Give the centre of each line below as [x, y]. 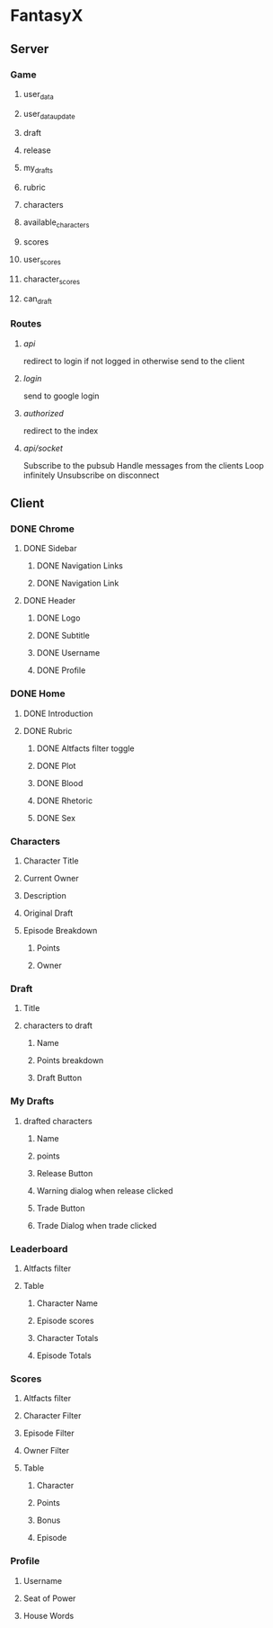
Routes [26, 324]
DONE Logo [58, 618]
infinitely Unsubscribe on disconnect [91, 475]
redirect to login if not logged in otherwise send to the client [134, 361]
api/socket [43, 448]
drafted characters [57, 1121]
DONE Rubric [48, 730]
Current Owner [51, 879]
